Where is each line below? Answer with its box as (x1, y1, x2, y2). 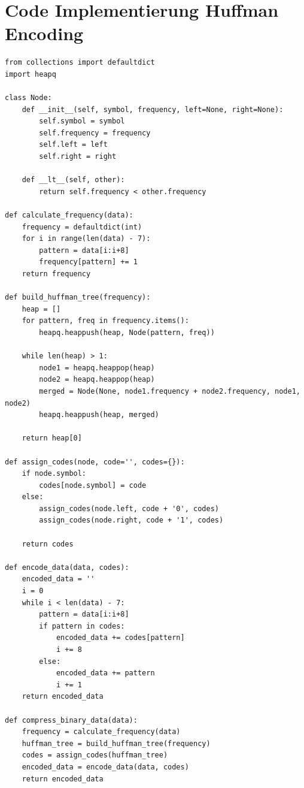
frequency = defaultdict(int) (22, 222, 142, 231)
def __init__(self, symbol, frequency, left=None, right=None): (22, 105, 284, 114)
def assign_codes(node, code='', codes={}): (5, 457, 185, 466)
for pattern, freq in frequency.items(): (22, 316, 189, 325)
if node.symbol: (22, 469, 87, 478)
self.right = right (39, 152, 117, 161)
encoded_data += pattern (56, 669, 155, 678)
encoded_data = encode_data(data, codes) (22, 762, 189, 771)
